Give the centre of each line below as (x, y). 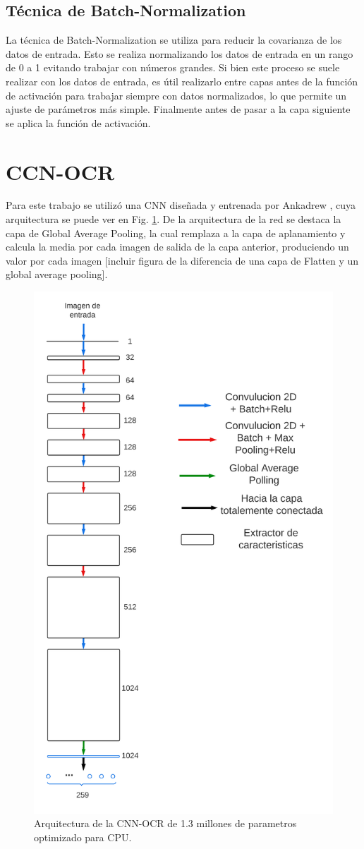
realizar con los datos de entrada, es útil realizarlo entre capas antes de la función (182, 81)
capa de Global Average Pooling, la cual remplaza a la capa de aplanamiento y (176, 233)
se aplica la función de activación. (78, 122)
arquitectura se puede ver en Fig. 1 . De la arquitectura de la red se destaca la (174, 219)
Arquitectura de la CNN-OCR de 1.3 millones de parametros (165, 823)
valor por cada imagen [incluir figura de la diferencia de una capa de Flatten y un (182, 260)
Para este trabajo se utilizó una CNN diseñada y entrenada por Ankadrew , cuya (181, 205)
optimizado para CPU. (83, 837)
